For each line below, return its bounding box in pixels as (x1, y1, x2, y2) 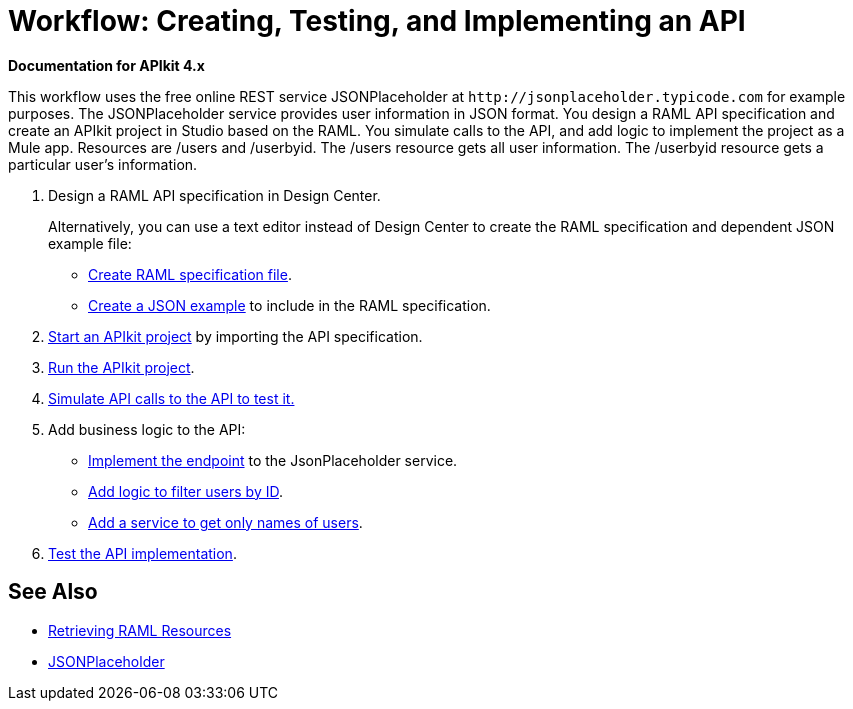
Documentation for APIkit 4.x (8, 56, 205, 74)
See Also (8, 579, 98, 605)
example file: (48, 234, 132, 252)
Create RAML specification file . (88, 265, 292, 283)
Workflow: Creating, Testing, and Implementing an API (8, 4, 746, 38)
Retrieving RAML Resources (48, 621, 232, 639)
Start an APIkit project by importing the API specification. (48, 327, 423, 345)
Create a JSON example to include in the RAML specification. (88, 296, 491, 314)
